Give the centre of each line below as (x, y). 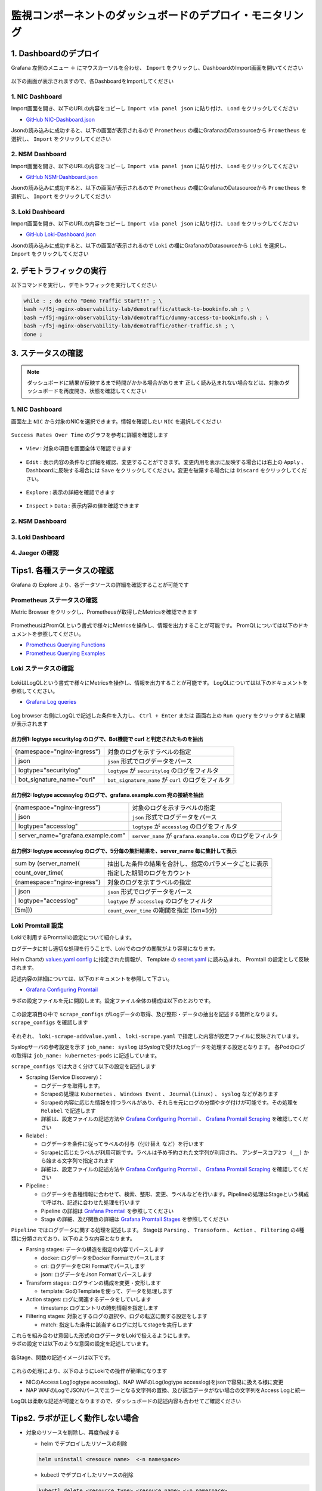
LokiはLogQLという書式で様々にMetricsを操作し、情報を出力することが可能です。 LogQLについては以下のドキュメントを (160, 682)
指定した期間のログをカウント (149, 873)
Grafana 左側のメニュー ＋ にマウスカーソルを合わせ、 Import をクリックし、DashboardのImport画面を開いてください (157, 67)
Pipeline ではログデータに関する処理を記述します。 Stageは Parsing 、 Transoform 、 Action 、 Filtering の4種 (158, 1230)
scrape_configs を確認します (49, 1022)
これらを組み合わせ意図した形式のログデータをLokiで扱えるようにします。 (102, 1335)
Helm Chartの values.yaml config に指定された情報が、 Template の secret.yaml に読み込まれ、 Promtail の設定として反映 (160, 960)
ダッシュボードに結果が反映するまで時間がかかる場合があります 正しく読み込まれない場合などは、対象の (156, 383)
